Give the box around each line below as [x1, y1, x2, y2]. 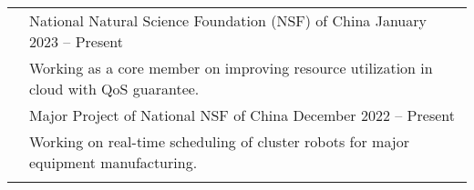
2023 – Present [29, 31, 124, 52]
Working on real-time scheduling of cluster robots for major [29, 131, 410, 152]
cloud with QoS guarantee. [29, 78, 200, 99]
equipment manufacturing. [29, 152, 198, 173]
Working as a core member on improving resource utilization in [29, 57, 433, 78]
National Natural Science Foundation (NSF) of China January [29, 10, 427, 31]
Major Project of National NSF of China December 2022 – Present [29, 105, 455, 125]
